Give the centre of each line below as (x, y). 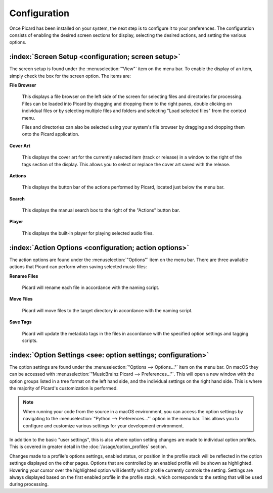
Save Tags (20, 322)
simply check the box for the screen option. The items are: (70, 76)
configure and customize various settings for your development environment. (103, 426)
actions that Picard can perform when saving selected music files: (78, 267)
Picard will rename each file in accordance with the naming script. (90, 287)
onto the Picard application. (51, 134)
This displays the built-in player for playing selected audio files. (88, 233)
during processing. (29, 484)
